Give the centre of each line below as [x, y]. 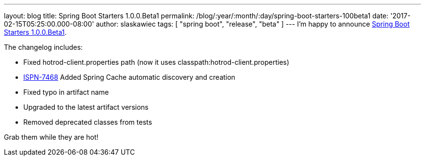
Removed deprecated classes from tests [88, 122]
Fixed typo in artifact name [66, 92]
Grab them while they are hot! [51, 137]
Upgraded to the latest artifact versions [86, 107]
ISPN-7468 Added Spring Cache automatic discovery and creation [129, 77]
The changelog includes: [43, 47]
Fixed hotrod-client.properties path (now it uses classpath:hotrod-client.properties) [156, 62]
